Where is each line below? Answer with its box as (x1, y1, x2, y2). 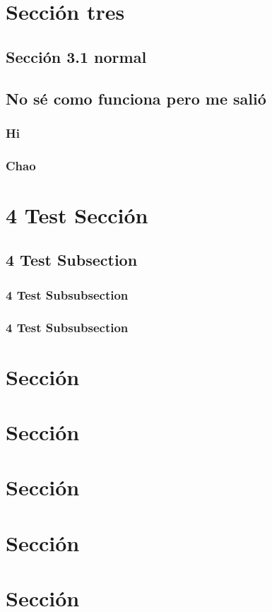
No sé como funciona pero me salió (6, 87, 266, 109)
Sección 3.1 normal (6, 45, 147, 67)
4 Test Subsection (6, 249, 138, 271)
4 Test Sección (6, 200, 148, 229)
